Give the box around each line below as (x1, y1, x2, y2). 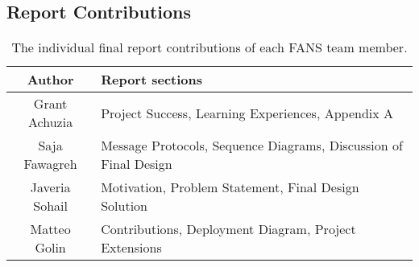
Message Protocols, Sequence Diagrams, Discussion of (101, 136, 403, 155)
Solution (101, 196, 147, 216)
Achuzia (28, 113, 73, 132)
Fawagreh (23, 154, 77, 174)
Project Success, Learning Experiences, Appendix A (101, 103, 394, 122)
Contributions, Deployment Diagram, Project (101, 220, 356, 239)
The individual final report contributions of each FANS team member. (11, 38, 408, 57)
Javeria (30, 178, 71, 197)
